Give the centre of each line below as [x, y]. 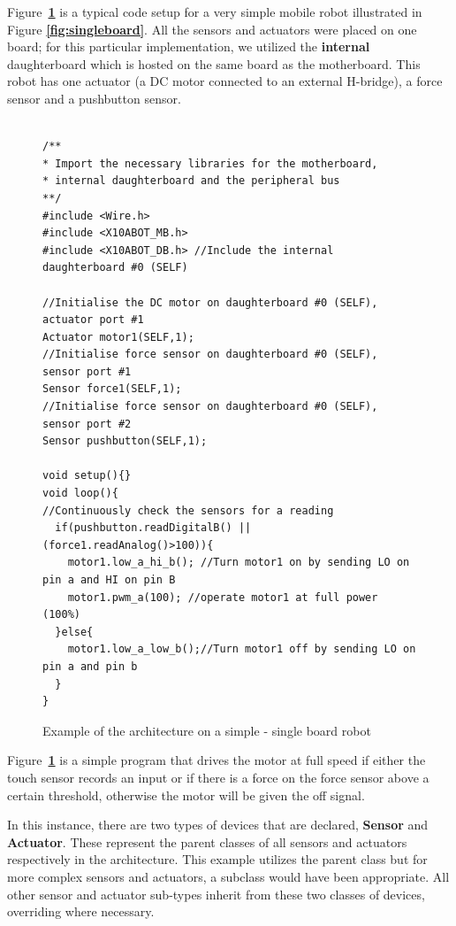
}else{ [74, 632]
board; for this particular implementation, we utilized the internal [189, 46]
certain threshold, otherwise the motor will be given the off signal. [186, 795]
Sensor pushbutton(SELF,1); [125, 441]
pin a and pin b [90, 666]
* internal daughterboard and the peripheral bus [191, 181]
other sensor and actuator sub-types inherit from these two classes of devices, [216, 894]
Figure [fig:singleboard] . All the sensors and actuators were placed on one [212, 29]
